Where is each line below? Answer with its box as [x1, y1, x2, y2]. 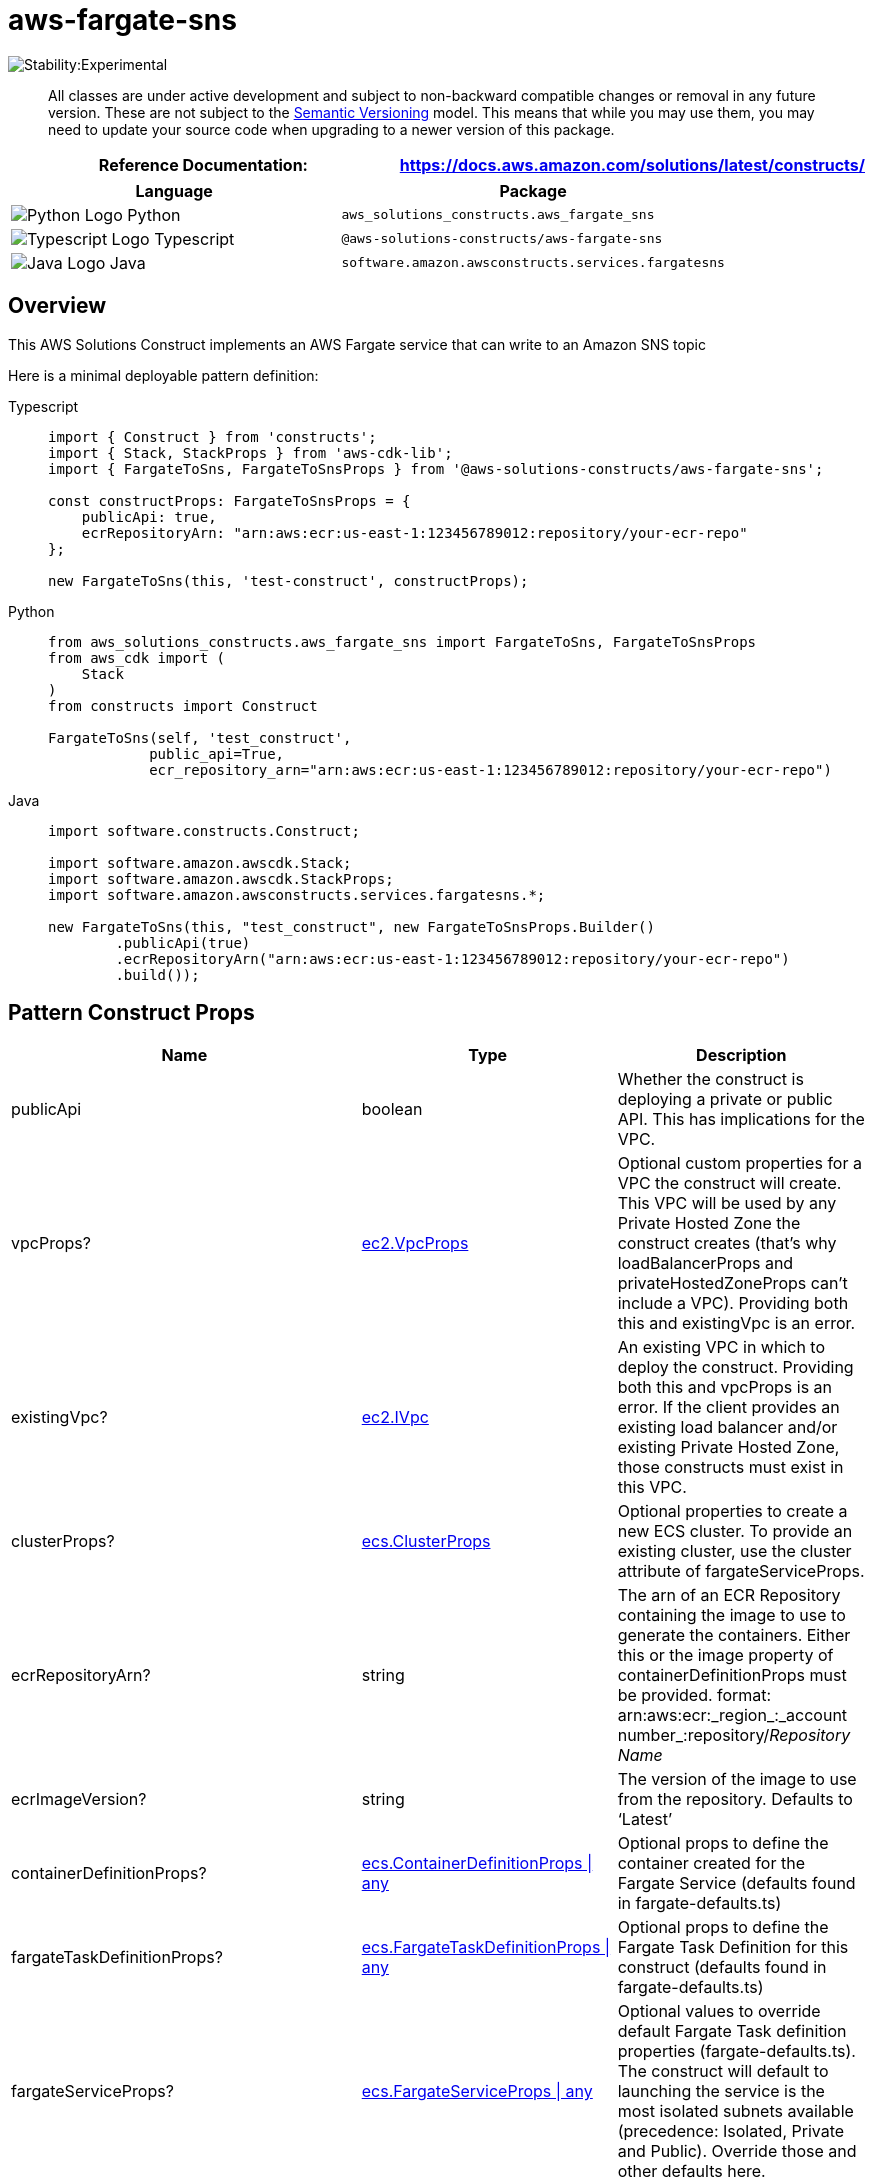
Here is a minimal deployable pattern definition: [8, 366, 319, 384]
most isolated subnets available [617, 2101, 854, 2122]
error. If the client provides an [617, 1397, 840, 1418]
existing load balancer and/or [617, 1417, 838, 1438]
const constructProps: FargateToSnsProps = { [48, 492, 411, 509]
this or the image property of [617, 1645, 834, 1666]
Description [696, 1045, 787, 1066]
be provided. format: [617, 1685, 772, 1706]
